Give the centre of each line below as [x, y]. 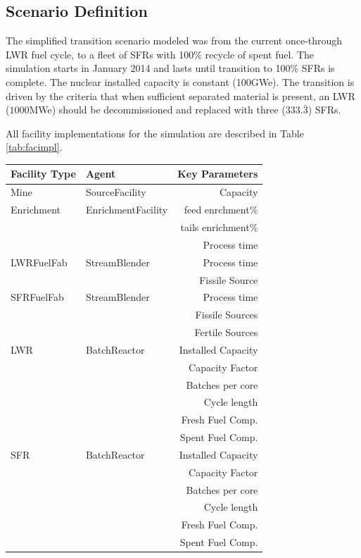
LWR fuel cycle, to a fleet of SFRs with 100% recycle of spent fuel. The [160, 54]
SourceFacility [116, 192]
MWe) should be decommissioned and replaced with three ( [157, 110]
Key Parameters [218, 174]
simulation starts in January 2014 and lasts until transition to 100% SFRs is [170, 68]
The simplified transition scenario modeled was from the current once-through [174, 41]
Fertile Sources [226, 332]
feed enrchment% [221, 210]
